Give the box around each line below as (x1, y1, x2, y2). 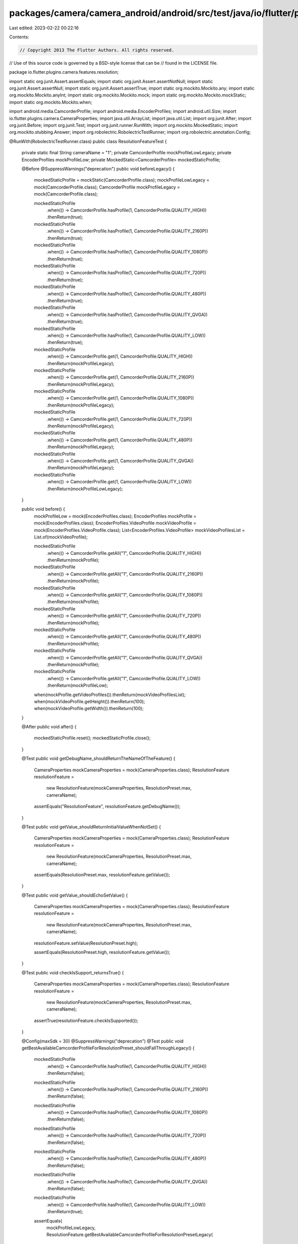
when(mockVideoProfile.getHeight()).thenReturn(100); (34, 698, 146, 704)
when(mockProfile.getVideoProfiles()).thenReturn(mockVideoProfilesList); (34, 692, 186, 698)
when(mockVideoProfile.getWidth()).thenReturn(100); (34, 706, 144, 712)
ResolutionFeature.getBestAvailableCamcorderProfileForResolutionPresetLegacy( (46, 1232, 213, 1238)
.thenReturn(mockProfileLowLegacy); (46, 486, 123, 492)
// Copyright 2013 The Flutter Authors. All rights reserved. (19, 47, 174, 53)
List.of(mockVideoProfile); (34, 534, 88, 540)
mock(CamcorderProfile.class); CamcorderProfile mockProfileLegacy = (34, 184, 180, 190)
